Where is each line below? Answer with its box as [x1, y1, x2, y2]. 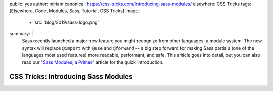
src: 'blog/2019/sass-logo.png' [34, 19, 99, 25]
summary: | [9, 31, 33, 37]
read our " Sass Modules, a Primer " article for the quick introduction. [22, 59, 164, 65]
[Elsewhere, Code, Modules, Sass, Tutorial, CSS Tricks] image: [9, 8, 140, 14]
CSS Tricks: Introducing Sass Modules [9, 72, 133, 81]
